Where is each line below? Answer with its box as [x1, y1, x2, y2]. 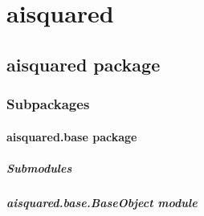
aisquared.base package [6, 128, 137, 145]
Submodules [6, 159, 72, 176]
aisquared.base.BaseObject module [6, 194, 198, 210]
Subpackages [6, 94, 90, 114]
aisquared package [6, 51, 161, 76]
